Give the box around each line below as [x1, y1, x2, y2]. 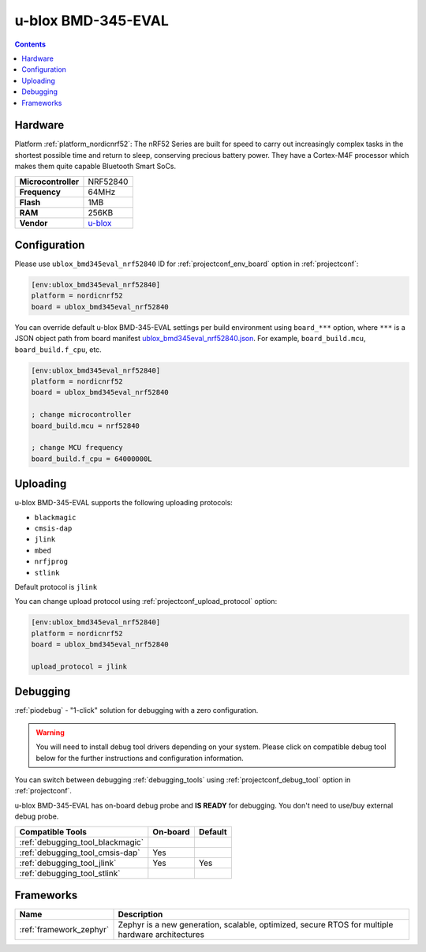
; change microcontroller [31, 410, 132, 419]
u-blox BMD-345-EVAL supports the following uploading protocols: [14, 498, 233, 508]
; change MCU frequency [31, 443, 124, 452]
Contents [14, 39, 47, 49]
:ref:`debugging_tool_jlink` [19, 857, 117, 868]
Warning [35, 727, 65, 737]
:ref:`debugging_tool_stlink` [19, 868, 121, 879]
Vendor [19, 217, 48, 228]
